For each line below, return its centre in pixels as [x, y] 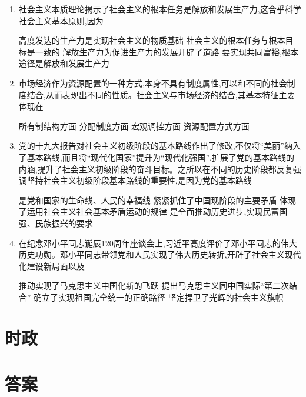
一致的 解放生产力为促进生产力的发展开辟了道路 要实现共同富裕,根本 [167, 51]
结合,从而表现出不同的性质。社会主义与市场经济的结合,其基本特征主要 [161, 94]
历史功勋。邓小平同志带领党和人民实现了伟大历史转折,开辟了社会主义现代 [160, 254]
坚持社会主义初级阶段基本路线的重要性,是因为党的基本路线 [139, 180]
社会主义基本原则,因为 [61, 20]
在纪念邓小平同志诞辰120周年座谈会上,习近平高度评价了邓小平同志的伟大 [158, 243]
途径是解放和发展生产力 [64, 63]
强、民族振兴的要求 [56, 223]
